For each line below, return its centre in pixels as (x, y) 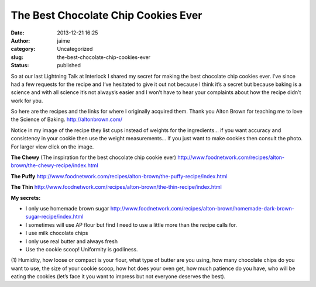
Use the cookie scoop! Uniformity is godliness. (82, 249)
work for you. (27, 101)
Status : (20, 65)
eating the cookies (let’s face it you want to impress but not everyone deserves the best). (118, 276)
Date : (18, 33)
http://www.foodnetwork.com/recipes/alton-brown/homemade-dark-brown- (202, 208)
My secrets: (26, 198)
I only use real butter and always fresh (72, 241)
